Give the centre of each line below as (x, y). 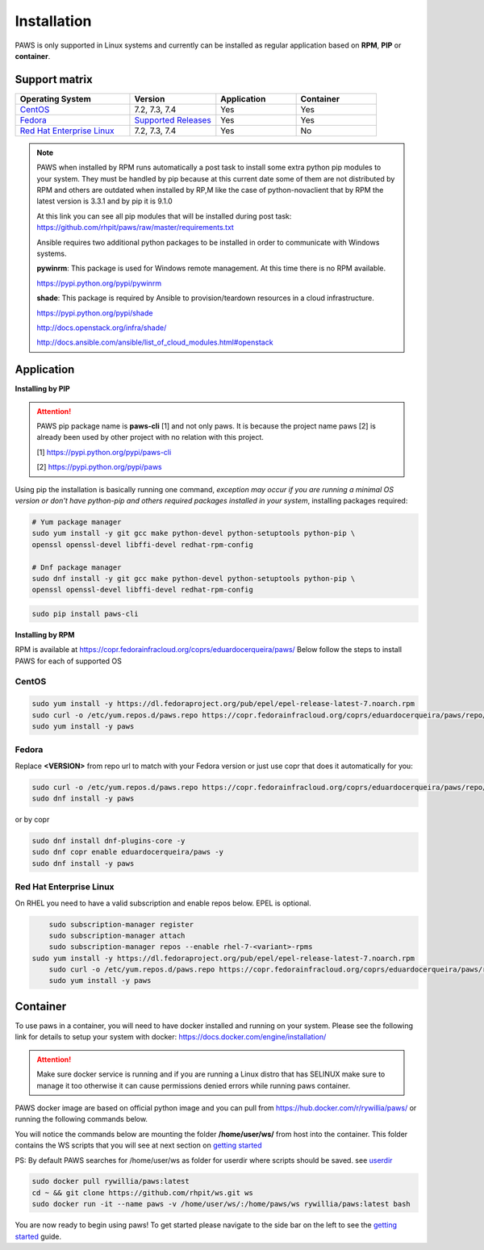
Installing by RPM (45, 634)
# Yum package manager (77, 522)
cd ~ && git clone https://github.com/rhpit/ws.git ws (142, 1193)
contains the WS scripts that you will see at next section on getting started (138, 1145)
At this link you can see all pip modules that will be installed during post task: (164, 216)
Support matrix (54, 79)
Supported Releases (173, 119)
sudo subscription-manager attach (117, 935)
